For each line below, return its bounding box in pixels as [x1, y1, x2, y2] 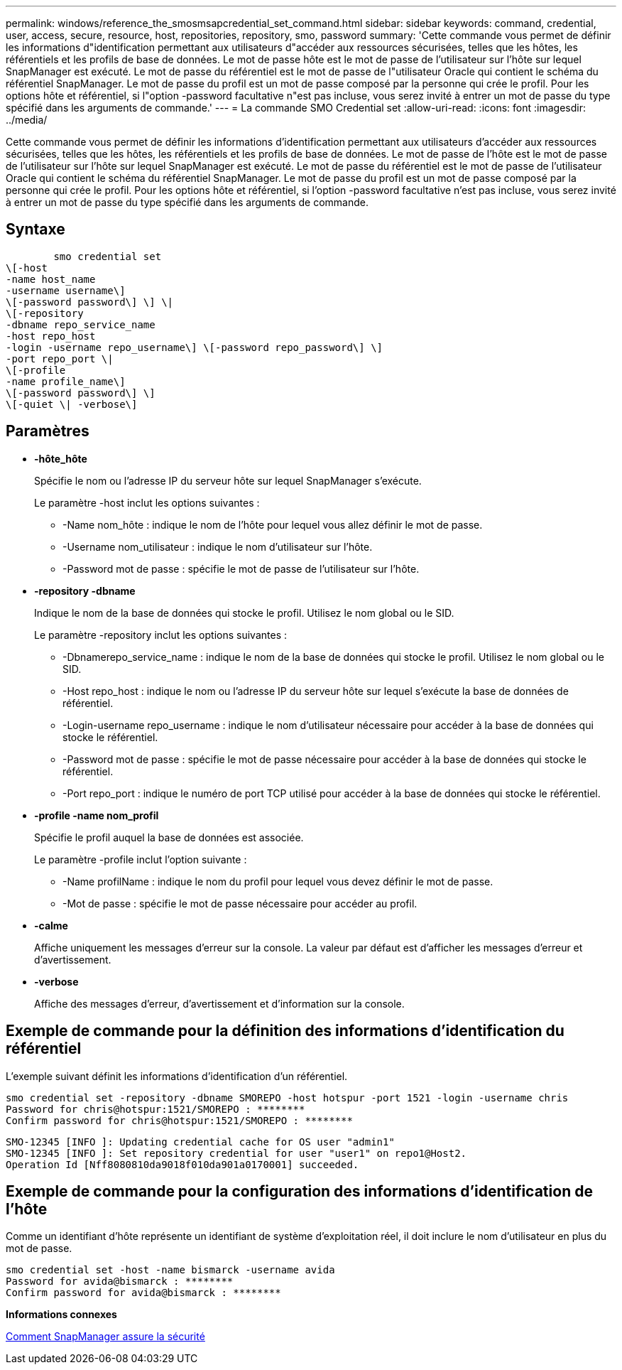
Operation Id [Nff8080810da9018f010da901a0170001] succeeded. [6, 1158, 359, 1170]
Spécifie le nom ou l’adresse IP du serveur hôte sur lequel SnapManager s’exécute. [34, 474, 422, 487]
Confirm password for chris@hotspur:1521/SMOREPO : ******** [6, 1114, 353, 1126]
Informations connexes [6, 1308, 117, 1321]
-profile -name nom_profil [34, 809, 159, 821]
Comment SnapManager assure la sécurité [6, 1330, 205, 1343]
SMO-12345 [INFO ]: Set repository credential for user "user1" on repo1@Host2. [6, 1147, 467, 1159]
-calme [34, 919, 68, 932]
